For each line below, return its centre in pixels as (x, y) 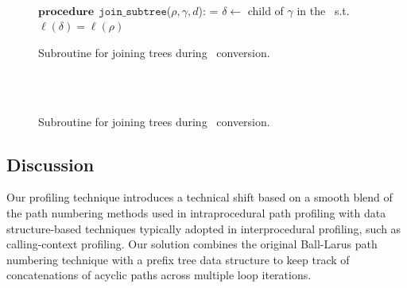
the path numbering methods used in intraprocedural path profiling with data (196, 212)
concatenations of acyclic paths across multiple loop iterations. (159, 275)
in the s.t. (323, 10)
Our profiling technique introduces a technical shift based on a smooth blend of (200, 197)
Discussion (50, 164)
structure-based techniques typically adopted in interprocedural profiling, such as (204, 228)
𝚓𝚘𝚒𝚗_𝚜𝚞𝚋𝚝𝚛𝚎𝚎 (133, 12)
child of (266, 10)
